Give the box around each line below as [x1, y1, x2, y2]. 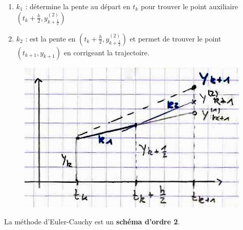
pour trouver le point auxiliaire [141, 1, 238, 11]
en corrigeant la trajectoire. [63, 47, 149, 57]
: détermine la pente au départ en [25, 1, 130, 11]
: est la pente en [25, 33, 76, 44]
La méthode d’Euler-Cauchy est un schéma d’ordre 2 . [4, 216, 180, 227]
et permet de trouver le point [129, 33, 222, 44]
